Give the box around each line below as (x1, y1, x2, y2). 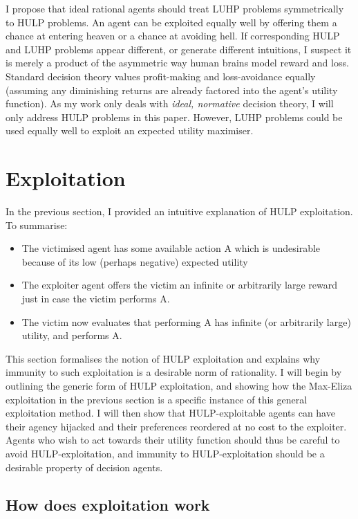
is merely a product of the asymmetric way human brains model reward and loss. (6, 55, 349, 70)
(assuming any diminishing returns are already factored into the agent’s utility (6, 82, 338, 97)
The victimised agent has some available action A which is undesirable (21, 241, 321, 255)
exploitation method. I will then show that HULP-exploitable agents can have (6, 406, 335, 420)
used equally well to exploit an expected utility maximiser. (6, 123, 254, 138)
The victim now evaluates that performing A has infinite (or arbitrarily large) (21, 314, 351, 329)
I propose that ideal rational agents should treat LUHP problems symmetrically (6, 1, 344, 15)
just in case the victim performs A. (21, 291, 170, 306)
